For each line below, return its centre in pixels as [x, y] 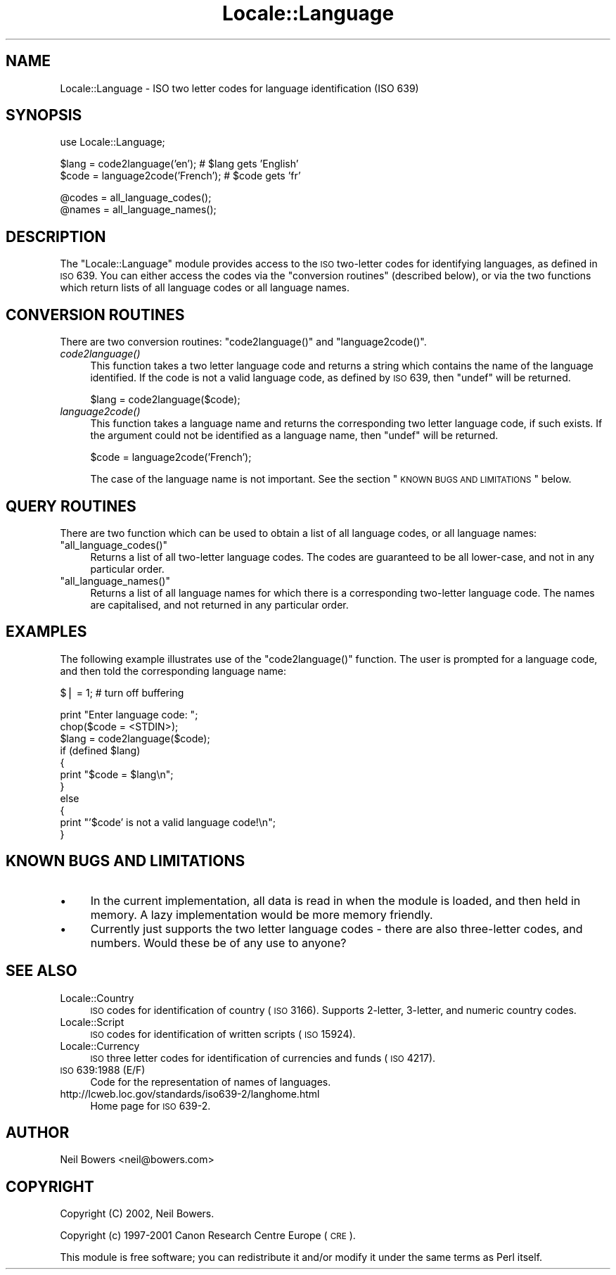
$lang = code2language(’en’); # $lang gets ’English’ [179, 164]
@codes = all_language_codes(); [136, 198]
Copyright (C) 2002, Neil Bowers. [137, 1214]
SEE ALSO [41, 971]
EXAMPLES [46, 632]
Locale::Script [92, 1022]
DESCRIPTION [56, 236]
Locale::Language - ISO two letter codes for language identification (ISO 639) [239, 88]
